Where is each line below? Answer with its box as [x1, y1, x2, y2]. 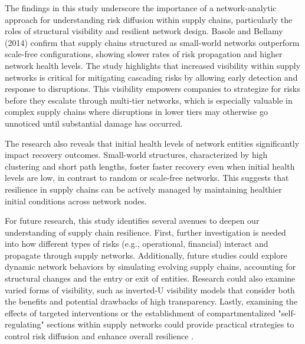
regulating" [5, 318, 44, 330]
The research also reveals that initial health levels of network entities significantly [5, 137, 300, 149]
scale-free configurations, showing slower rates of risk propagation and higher [5, 48, 283, 60]
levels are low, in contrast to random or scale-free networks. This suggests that [5, 171, 289, 184]
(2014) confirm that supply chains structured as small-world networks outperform [5, 36, 300, 48]
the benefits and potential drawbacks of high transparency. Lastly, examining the [5, 295, 298, 307]
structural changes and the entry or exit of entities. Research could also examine [5, 272, 296, 285]
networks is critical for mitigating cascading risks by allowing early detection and [5, 71, 298, 83]
